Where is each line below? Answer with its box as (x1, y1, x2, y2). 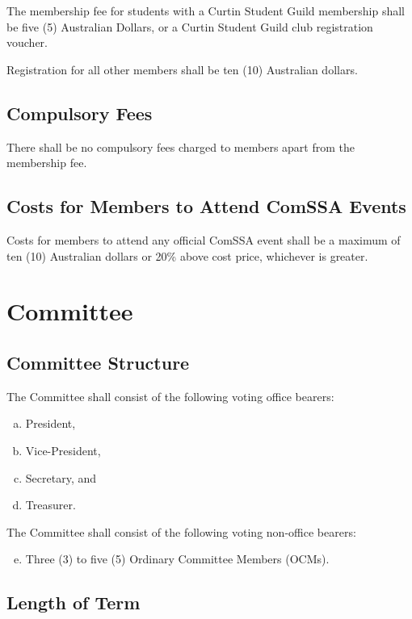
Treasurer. (25, 496, 76, 513)
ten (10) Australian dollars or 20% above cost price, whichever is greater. (6, 247, 368, 264)
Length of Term (6, 590, 141, 615)
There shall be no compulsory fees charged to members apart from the (6, 138, 355, 155)
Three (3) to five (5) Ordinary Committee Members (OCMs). (25, 550, 330, 567)
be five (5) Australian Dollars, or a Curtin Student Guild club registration (6, 18, 373, 35)
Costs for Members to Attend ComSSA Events (6, 194, 406, 219)
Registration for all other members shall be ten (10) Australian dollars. (6, 61, 358, 77)
